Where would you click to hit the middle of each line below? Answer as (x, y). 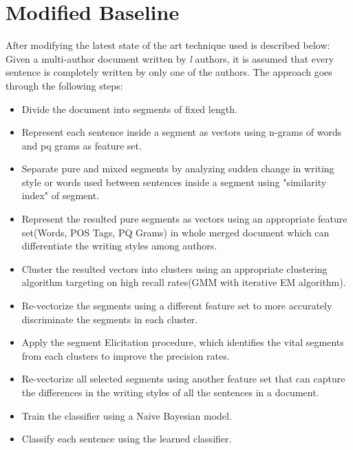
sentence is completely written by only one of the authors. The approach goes (169, 72)
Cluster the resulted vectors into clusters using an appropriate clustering (174, 268)
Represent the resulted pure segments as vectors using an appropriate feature (184, 219)
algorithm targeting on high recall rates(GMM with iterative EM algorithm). (184, 282)
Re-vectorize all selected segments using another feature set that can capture (183, 379)
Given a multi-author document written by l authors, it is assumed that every (170, 58)
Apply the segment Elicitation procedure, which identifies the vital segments (183, 342)
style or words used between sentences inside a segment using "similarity (174, 182)
